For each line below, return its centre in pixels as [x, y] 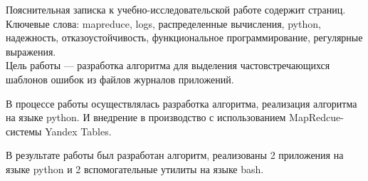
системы [24, 131]
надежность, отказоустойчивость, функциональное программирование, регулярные [184, 37]
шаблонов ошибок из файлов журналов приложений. [120, 79]
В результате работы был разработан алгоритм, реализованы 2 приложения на [175, 155]
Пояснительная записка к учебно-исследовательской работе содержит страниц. [176, 9]
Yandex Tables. [78, 131]
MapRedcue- [316, 117]
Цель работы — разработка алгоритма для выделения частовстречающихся [168, 65]
